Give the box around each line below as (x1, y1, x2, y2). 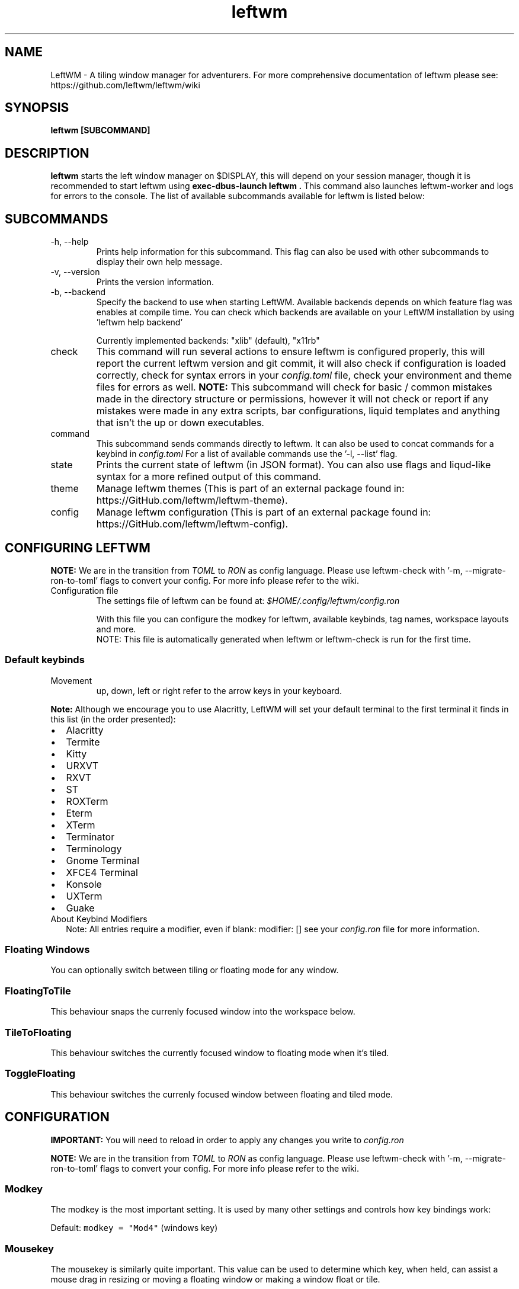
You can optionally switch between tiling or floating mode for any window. (50, 965, 339, 975)
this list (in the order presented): (50, 714, 176, 724)
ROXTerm (66, 795, 108, 807)
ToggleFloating (5, 1067, 76, 1080)
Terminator (66, 830, 115, 843)
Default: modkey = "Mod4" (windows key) (50, 1223, 218, 1233)
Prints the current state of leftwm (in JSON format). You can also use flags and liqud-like (96, 459, 491, 471)
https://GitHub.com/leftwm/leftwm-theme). (96, 494, 288, 507)
